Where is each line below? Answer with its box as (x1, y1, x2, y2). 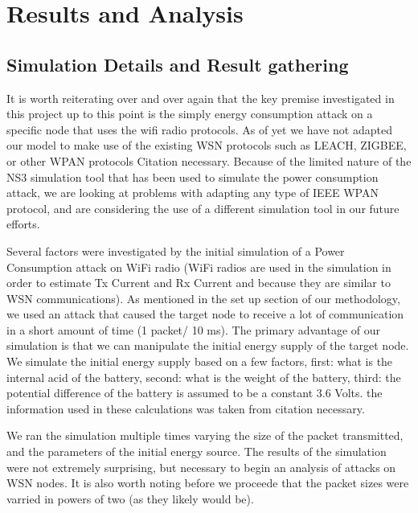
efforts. (6, 215, 40, 232)
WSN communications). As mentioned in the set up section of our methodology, (6, 289, 400, 306)
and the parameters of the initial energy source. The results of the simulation (6, 443, 387, 460)
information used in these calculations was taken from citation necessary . (6, 400, 365, 417)
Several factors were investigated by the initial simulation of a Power (6, 242, 345, 259)
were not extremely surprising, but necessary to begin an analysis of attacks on (6, 458, 396, 475)
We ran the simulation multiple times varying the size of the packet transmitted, (6, 427, 404, 444)
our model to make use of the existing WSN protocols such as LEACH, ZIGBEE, (6, 137, 407, 154)
